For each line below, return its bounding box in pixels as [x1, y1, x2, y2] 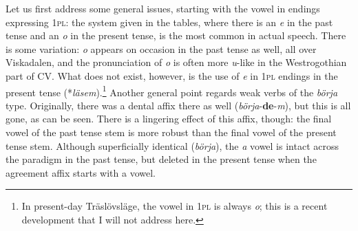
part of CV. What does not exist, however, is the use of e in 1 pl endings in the [6, 68, 338, 82]
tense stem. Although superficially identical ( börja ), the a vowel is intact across [6, 138, 339, 153]
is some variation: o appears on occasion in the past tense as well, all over [6, 41, 317, 56]
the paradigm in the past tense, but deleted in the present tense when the [6, 152, 317, 166]
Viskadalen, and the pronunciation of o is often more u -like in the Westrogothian [6, 55, 347, 69]
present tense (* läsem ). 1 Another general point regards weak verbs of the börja [6, 82, 338, 99]
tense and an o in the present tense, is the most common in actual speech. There [6, 28, 346, 43]
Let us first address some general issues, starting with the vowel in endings [6, 1, 320, 15]
